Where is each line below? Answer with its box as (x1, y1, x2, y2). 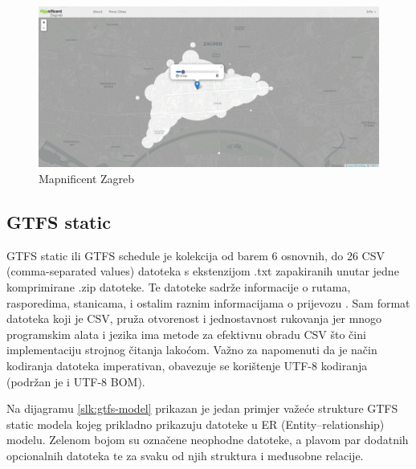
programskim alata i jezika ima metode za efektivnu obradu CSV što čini (6, 325, 366, 342)
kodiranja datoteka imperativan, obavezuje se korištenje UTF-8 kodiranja (6, 357, 368, 373)
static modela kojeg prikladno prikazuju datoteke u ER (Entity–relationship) (6, 415, 385, 432)
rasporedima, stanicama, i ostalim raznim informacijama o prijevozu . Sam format (6, 294, 410, 311)
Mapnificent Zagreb (39, 170, 135, 186)
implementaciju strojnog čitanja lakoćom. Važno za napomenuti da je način (6, 341, 377, 358)
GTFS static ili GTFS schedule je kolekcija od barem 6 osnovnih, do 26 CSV (6, 247, 385, 263)
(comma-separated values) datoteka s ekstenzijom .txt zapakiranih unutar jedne (6, 263, 399, 279)
